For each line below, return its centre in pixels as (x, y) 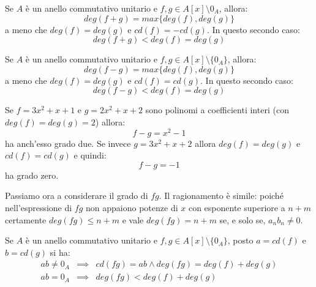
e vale (133, 219)
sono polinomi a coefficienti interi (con (217, 110)
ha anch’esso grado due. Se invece (68, 143)
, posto (240, 240)
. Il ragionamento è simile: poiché (221, 196)
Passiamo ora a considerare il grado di (77, 196)
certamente (26, 219)
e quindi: (90, 155)
